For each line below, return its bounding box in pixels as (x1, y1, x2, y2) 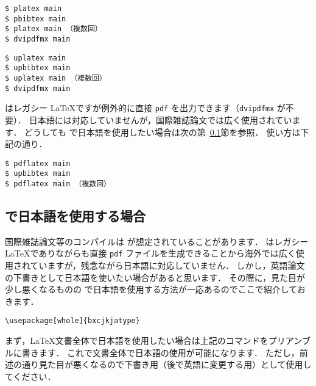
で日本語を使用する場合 (5, 206, 146, 225)
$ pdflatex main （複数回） (5, 180, 111, 188)
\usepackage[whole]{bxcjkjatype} (5, 316, 140, 326)
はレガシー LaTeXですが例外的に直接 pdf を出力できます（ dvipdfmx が (5, 101, 286, 114)
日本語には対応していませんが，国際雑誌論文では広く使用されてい (29, 113, 292, 126)
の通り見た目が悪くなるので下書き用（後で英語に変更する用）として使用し (13, 358, 312, 371)
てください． (5, 370, 56, 382)
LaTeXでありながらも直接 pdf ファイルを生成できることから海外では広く (5, 247, 296, 260)
